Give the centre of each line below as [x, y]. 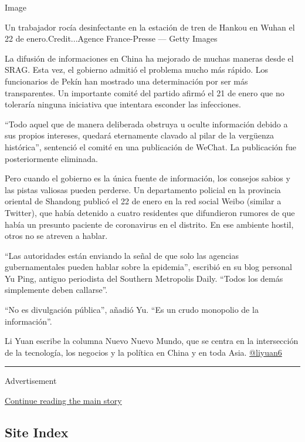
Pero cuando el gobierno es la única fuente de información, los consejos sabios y [148, 178]
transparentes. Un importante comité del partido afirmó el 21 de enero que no [145, 92]
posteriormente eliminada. [51, 158]
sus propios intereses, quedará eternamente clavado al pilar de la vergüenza [140, 135]
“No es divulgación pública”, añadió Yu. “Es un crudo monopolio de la [132, 310]
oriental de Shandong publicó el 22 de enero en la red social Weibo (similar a [143, 201]
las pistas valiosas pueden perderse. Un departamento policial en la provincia [143, 189]
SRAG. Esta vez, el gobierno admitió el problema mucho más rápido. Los [137, 70]
